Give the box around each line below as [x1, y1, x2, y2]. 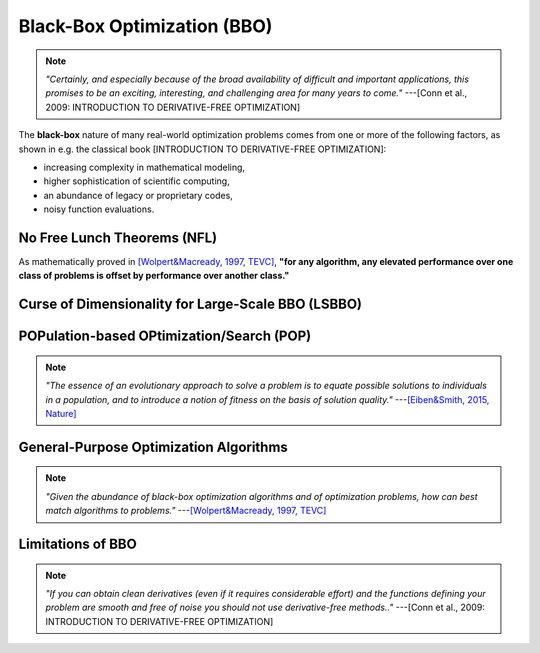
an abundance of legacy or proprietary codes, [43, 189, 234, 201]
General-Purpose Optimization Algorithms [18, 438, 289, 455]
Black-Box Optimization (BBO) [18, 15, 273, 37]
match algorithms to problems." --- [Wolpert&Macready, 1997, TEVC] [45, 505, 327, 517]
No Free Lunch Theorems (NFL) [18, 229, 218, 246]
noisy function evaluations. [43, 203, 155, 215]
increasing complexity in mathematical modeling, [43, 161, 245, 173]
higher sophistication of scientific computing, [43, 175, 230, 187]
